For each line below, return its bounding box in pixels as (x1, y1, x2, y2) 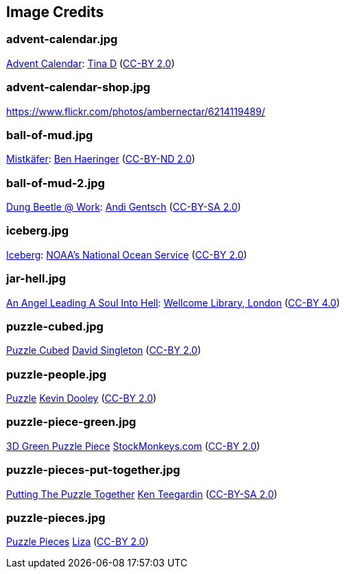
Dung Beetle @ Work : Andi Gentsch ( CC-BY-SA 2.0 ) (6, 201, 241, 213)
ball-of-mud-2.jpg (6, 176, 105, 190)
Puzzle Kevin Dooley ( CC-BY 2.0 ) (6, 392, 157, 405)
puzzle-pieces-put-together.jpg (6, 463, 180, 477)
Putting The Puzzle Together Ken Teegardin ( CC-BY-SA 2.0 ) (6, 488, 278, 500)
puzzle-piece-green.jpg (6, 415, 136, 429)
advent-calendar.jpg (6, 32, 118, 47)
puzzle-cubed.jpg (6, 319, 104, 333)
